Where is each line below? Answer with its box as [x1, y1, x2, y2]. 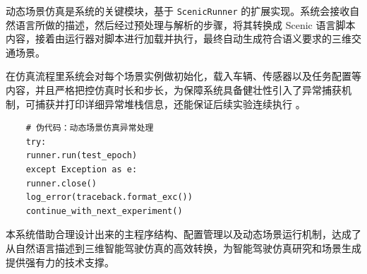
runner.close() [25, 178, 97, 189]
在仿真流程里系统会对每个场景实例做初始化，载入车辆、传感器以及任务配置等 [6, 68, 361, 83]
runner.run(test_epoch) [25, 150, 138, 161]
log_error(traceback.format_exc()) [25, 192, 193, 203]
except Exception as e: [25, 165, 138, 174]
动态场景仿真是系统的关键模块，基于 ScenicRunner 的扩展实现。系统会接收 [6, 4, 350, 18]
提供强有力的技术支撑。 [6, 254, 114, 269]
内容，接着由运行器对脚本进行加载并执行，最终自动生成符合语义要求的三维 [6, 31, 351, 46]
